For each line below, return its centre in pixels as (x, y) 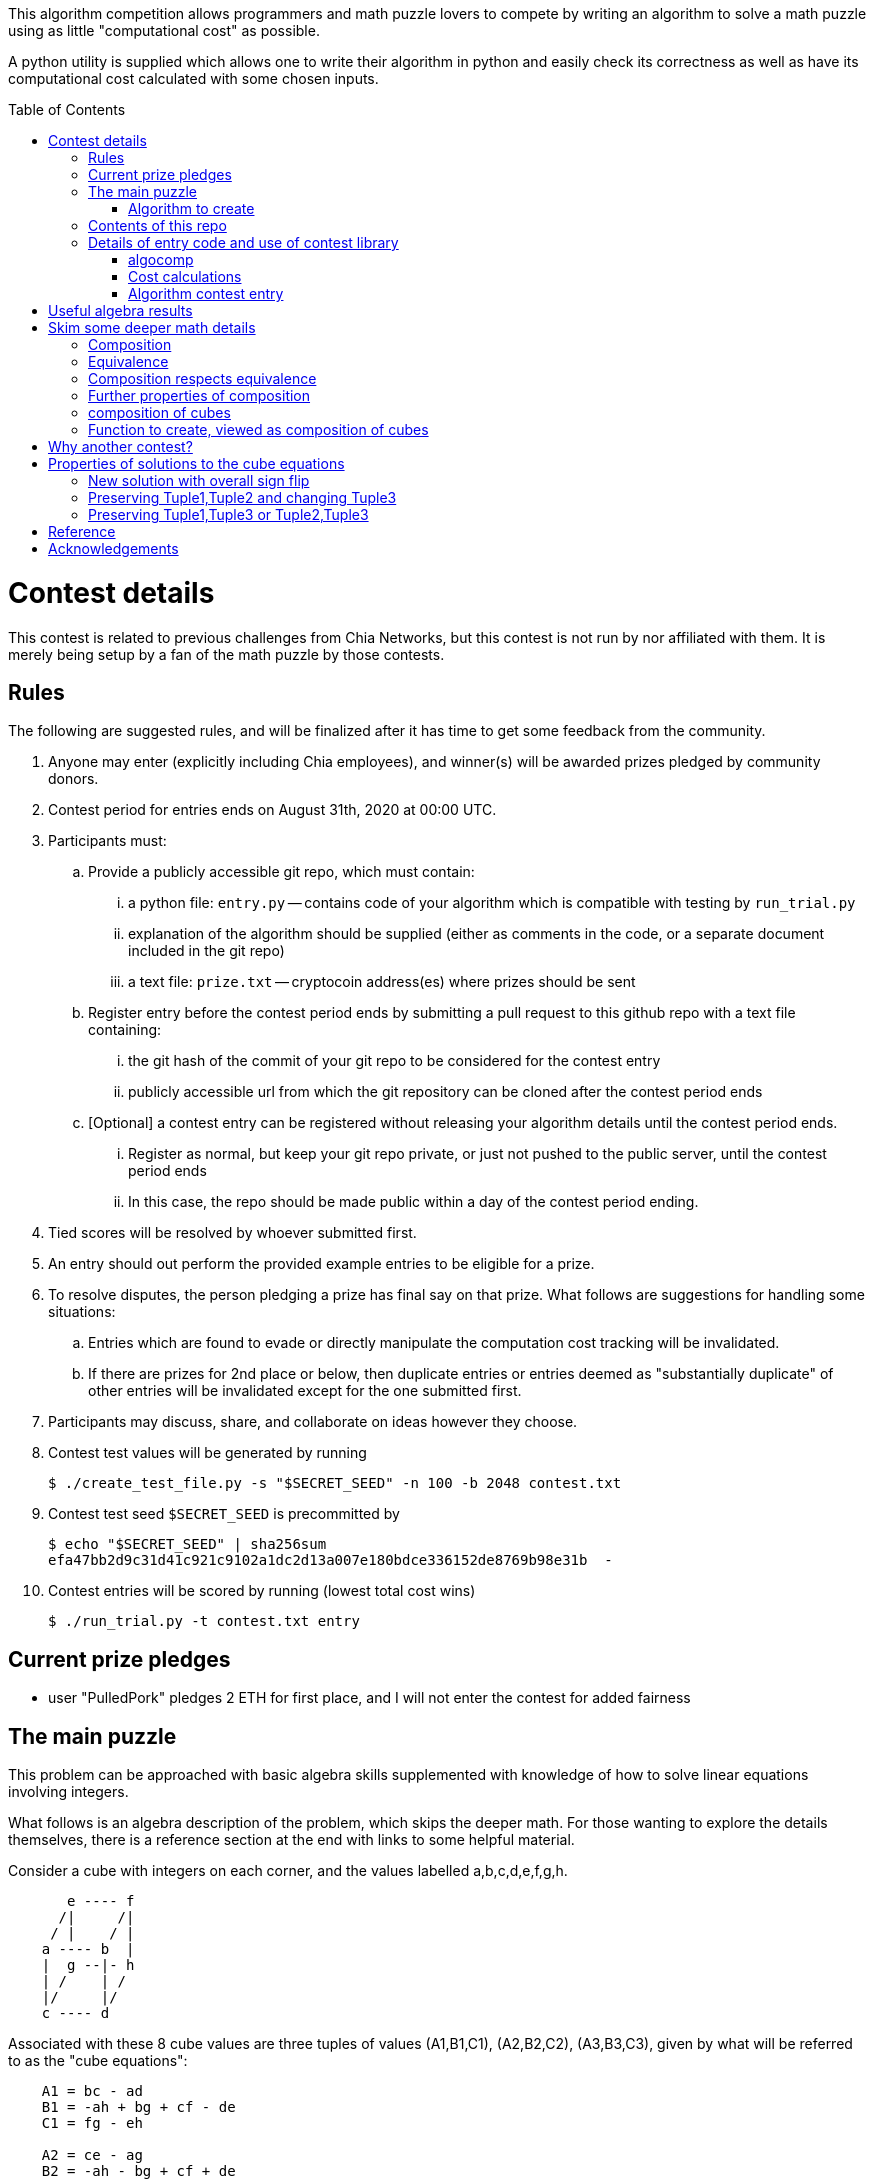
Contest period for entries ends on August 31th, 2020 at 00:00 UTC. (272, 810)
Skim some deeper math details (152, 327)
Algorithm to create (191, 208)
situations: (82, 1312)
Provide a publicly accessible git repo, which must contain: (281, 872)
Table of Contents (67, 109)
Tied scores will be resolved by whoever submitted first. (232, 1233)
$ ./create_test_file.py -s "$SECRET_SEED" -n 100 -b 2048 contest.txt (335, 1483)
